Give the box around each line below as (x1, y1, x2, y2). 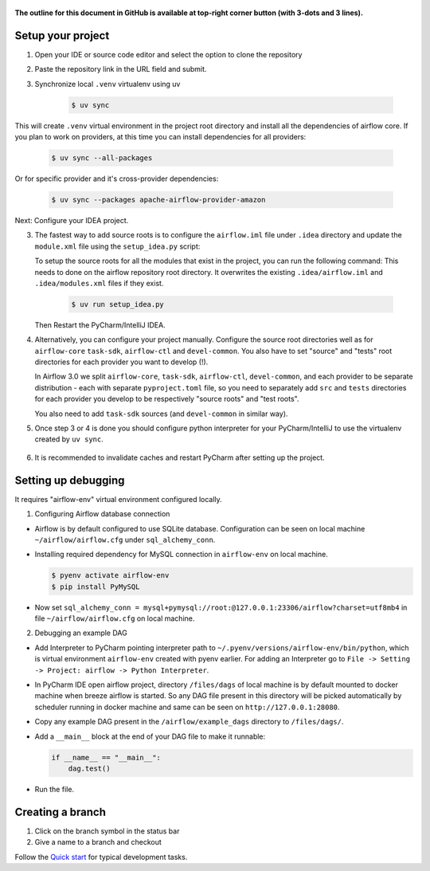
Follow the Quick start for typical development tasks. (14, 852, 188, 861)
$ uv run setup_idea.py (71, 300, 165, 308)
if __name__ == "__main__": (51, 753, 161, 762)
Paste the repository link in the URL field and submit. (34, 65, 207, 74)
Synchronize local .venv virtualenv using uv (34, 79, 181, 88)
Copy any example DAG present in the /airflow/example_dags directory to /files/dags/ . (34, 717, 344, 727)
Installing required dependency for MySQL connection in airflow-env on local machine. (34, 550, 328, 559)
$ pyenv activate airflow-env (51, 571, 170, 580)
